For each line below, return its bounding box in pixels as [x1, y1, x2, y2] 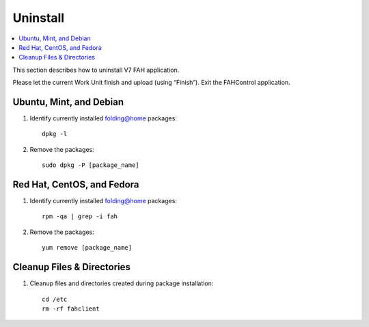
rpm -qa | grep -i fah [42, 213, 118, 220]
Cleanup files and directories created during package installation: [29, 279, 214, 287]
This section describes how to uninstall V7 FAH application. [12, 66, 180, 74]
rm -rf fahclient [42, 304, 100, 313]
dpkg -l [42, 130, 68, 138]
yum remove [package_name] [42, 244, 133, 252]
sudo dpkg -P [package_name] [42, 161, 139, 169]
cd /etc [42, 295, 68, 303]
